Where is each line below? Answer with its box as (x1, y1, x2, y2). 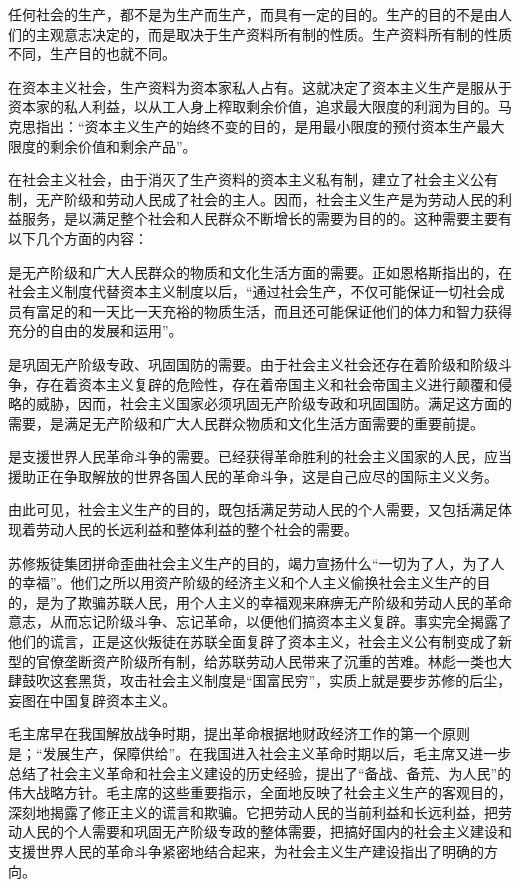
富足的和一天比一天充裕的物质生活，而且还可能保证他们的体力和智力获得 (35, 300, 512, 321)
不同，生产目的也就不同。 (8, 43, 176, 64)
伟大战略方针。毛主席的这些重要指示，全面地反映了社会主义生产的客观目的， (8, 782, 512, 803)
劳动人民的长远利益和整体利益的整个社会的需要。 (35, 519, 358, 540)
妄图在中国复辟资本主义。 (8, 689, 176, 710)
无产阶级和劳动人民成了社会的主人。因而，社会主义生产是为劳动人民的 (35, 188, 498, 209)
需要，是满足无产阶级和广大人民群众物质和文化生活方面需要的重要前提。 (8, 412, 484, 433)
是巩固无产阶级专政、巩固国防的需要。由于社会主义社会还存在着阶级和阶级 (8, 353, 498, 374)
